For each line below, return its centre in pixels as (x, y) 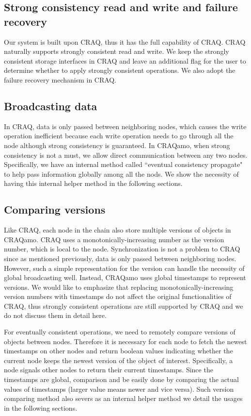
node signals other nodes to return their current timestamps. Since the (109, 370)
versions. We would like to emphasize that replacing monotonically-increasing (119, 287)
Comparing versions (55, 209)
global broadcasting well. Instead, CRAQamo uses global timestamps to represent (125, 277)
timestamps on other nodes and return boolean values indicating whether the (118, 351)
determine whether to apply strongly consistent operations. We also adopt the (120, 70)
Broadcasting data (51, 106)
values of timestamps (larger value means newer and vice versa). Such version (119, 389)
